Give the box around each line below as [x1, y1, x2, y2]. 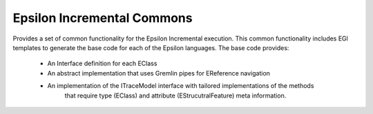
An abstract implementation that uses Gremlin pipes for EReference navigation [47, 69, 271, 77]
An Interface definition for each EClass [47, 59, 157, 68]
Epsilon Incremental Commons [12, 10, 193, 25]
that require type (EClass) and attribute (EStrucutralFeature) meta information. [64, 91, 287, 100]
